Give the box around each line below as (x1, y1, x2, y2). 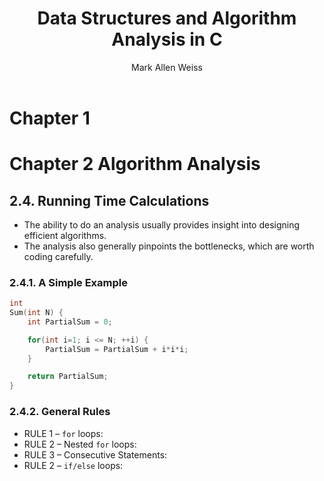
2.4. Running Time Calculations (9, 192, 210, 209)
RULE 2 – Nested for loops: (23, 438, 137, 450)
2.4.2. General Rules (9, 405, 111, 419)
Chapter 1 (9, 107, 91, 129)
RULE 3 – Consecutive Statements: (23, 448, 168, 461)
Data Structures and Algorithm (37, 7, 297, 30)
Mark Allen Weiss (131, 61, 203, 73)
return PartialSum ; (27, 372, 109, 382)
